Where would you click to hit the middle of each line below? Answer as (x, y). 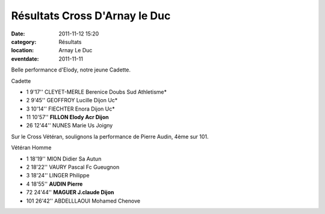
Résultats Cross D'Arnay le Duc (91, 16)
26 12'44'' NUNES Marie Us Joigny (70, 126)
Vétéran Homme (31, 148)
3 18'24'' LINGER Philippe (58, 176)
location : (23, 50)
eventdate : (25, 59)
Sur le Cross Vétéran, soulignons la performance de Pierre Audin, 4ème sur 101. (110, 136)
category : (24, 41)
